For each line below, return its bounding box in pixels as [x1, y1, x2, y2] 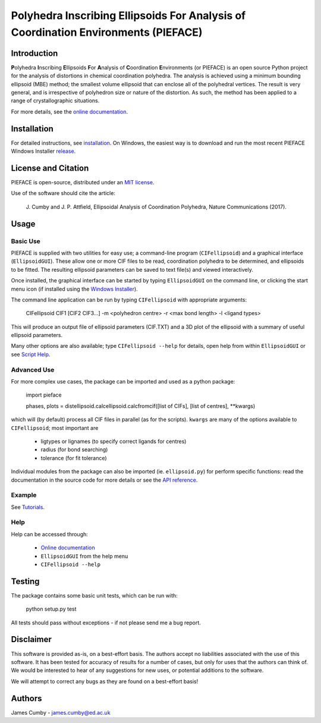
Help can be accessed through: [11, 530, 89, 537]
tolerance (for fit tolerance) [40, 454, 107, 461]
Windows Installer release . [11, 147, 76, 155]
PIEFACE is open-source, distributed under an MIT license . [11, 179, 155, 186]
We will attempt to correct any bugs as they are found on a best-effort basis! [11, 678, 199, 685]
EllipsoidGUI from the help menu [40, 552, 128, 559]
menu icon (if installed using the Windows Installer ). [11, 285, 138, 293]
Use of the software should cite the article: [11, 190, 116, 197]
